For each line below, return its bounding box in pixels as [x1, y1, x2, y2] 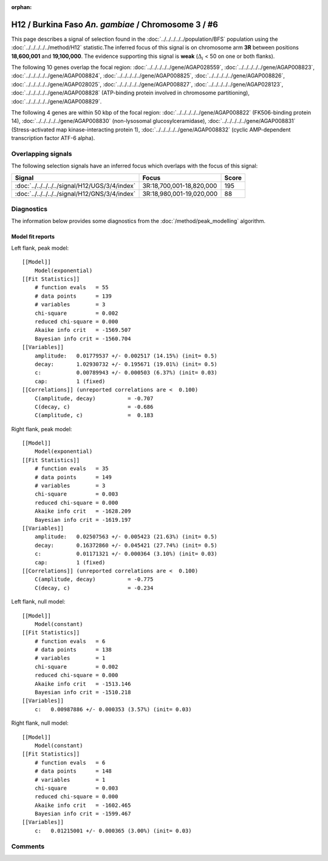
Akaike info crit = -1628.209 [34, 508, 131, 515]
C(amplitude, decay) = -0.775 [34, 576, 154, 583]
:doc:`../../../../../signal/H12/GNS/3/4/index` [15, 189, 136, 198]
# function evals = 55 [34, 284, 109, 291]
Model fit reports [11, 233, 55, 241]
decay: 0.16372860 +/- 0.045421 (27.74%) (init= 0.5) [34, 542, 218, 549]
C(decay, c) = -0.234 [34, 585, 154, 591]
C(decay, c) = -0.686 [34, 403, 154, 410]
